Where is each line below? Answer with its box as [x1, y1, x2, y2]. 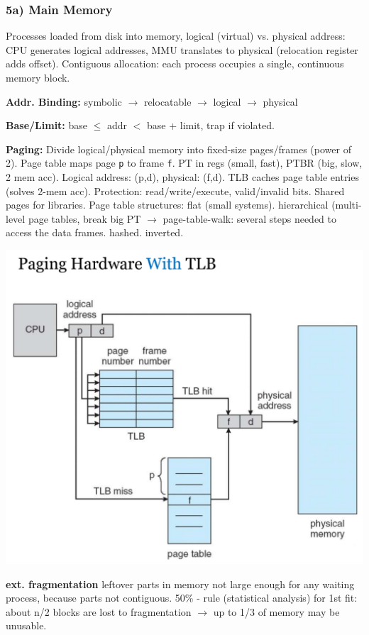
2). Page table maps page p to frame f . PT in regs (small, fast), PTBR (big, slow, [6, 155, 363, 170]
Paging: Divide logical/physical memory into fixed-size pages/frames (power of [6, 141, 351, 156]
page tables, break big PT [28, 211, 141, 226]
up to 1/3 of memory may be [213, 604, 340, 619]
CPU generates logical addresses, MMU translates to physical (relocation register [6, 42, 358, 57]
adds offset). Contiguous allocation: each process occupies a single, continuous [6, 56, 344, 71]
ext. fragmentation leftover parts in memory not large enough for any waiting [6, 576, 355, 591]
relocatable [143, 94, 192, 109]
